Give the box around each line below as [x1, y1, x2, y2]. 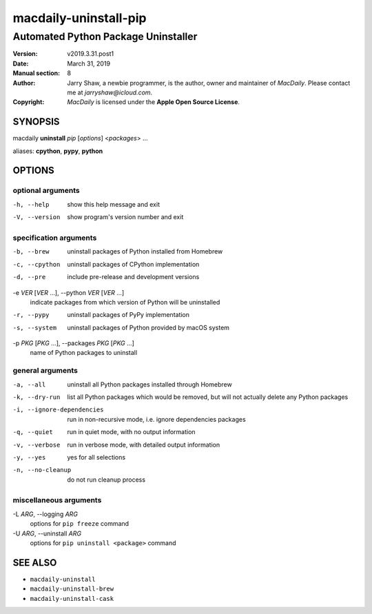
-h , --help [12, 201, 50, 208]
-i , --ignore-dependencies [12, 406, 104, 413]
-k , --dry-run [12, 393, 61, 401]
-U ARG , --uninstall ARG [12, 529, 82, 538]
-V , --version [12, 214, 61, 221]
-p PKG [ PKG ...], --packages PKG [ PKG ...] [12, 339, 134, 347]
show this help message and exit [67, 200, 160, 208]
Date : [12, 59, 29, 68]
